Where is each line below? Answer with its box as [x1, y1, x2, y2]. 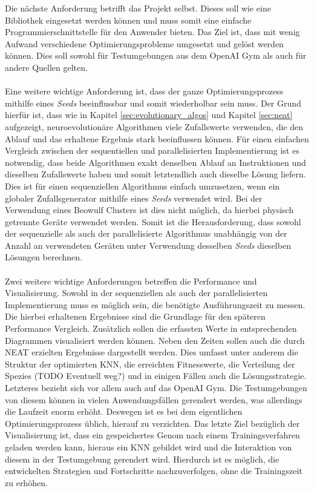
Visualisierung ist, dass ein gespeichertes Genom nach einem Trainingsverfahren [5, 429, 300, 441]
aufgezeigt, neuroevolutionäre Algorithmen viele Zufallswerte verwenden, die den [5, 120, 304, 133]
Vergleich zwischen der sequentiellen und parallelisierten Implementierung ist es [5, 144, 299, 157]
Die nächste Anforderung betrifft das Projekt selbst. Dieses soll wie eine [5, 2, 271, 14]
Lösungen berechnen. [5, 251, 82, 263]
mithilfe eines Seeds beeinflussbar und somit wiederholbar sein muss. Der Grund [5, 96, 301, 109]
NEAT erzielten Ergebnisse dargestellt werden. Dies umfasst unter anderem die [5, 346, 298, 358]
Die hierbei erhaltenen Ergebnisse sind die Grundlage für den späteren [5, 310, 266, 323]
